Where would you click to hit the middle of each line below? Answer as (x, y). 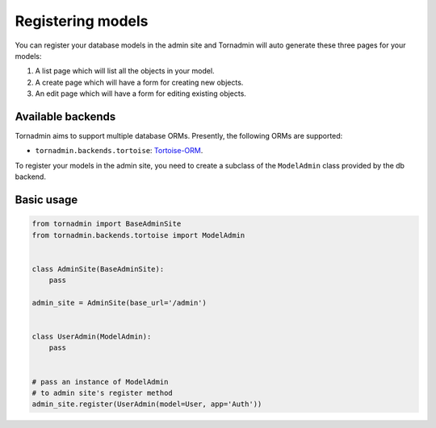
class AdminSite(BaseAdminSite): (98, 269)
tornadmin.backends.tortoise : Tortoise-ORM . (119, 151)
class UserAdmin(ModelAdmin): (92, 337)
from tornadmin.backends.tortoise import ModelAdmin (138, 235)
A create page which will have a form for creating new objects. (139, 82)
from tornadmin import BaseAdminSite (107, 224)
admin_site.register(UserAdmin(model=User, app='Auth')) (147, 404)
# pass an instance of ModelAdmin (100, 382)
